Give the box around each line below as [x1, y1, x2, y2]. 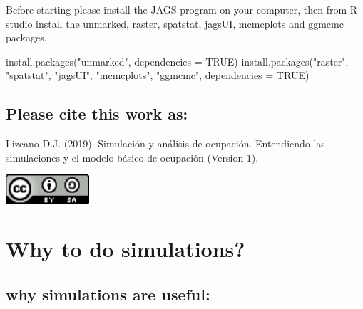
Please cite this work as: [6, 103, 188, 125]
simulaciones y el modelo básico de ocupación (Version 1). [6, 150, 259, 164]
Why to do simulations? [6, 234, 245, 263]
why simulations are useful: [6, 283, 210, 305]
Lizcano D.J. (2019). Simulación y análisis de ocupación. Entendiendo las [6, 136, 325, 151]
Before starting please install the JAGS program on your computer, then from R [6, 2, 358, 16]
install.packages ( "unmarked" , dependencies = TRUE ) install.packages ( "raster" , [6, 53, 349, 68]
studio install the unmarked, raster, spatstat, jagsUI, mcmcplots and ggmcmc [6, 16, 344, 31]
